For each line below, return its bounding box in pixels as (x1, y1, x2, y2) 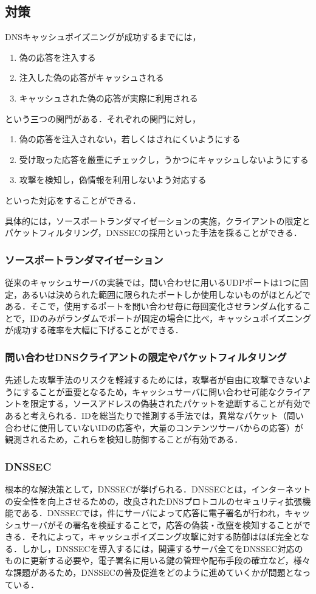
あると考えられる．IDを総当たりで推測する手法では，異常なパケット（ (5, 409, 287, 421)
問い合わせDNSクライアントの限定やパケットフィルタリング (5, 349, 287, 364)
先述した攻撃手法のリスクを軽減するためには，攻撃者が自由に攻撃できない (5, 373, 303, 386)
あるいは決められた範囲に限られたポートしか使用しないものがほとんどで (21, 288, 311, 300)
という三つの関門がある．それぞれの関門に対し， (5, 112, 201, 125)
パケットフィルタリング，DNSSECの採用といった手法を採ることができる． (5, 226, 302, 239)
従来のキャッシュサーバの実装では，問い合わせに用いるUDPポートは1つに (5, 275, 300, 288)
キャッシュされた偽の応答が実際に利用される (19, 91, 198, 104)
